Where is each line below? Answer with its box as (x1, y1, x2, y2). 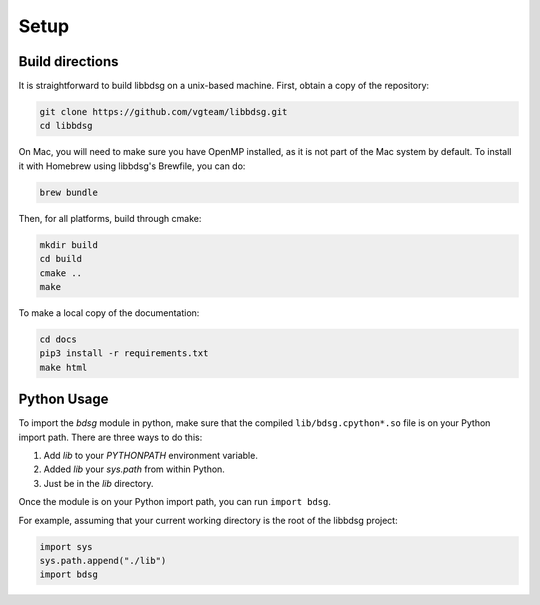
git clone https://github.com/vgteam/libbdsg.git (39, 106, 288, 118)
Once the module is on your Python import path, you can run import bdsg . (18, 496, 332, 508)
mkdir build (39, 239, 99, 250)
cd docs (39, 333, 77, 345)
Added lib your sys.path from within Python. (43, 463, 225, 475)
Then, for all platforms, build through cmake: (18, 212, 202, 224)
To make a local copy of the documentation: (18, 306, 200, 319)
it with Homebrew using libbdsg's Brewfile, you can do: (18, 160, 246, 172)
